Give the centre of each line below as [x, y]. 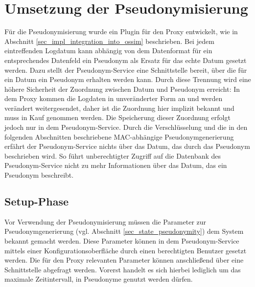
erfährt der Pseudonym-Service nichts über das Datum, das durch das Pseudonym [127, 146]
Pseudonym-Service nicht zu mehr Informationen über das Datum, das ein [116, 165]
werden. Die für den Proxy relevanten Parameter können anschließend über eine [124, 260]
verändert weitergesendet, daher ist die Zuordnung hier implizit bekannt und [119, 108]
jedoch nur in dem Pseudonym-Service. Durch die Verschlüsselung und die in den [126, 127]
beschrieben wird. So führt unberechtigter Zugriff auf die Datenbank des [113, 155]
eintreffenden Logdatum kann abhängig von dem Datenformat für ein [108, 51]
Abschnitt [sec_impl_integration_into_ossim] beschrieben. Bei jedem [109, 41]
